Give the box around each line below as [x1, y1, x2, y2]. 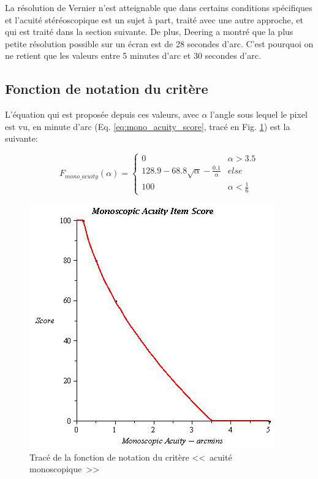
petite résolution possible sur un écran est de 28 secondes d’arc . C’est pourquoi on [5, 37, 314, 50]
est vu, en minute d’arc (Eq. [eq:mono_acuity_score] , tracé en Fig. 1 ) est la [5, 120, 290, 132]
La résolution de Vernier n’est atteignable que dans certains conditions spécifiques [5, 1, 312, 13]
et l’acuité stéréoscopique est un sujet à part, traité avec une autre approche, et [5, 13, 303, 26]
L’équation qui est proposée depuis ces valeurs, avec [5, 108, 199, 121]
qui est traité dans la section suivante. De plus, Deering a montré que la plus [5, 25, 293, 38]
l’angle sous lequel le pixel [210, 108, 308, 121]
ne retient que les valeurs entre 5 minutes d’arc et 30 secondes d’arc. [5, 49, 261, 62]
